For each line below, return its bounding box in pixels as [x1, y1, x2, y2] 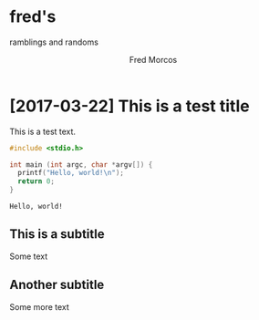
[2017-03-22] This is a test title [9, 96, 250, 116]
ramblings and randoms [9, 36, 98, 47]
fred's [9, 6, 57, 27]
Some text [9, 251, 48, 262]
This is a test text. [9, 126, 76, 137]
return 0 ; [17, 177, 55, 186]
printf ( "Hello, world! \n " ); [17, 169, 125, 178]
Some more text [9, 301, 70, 312]
